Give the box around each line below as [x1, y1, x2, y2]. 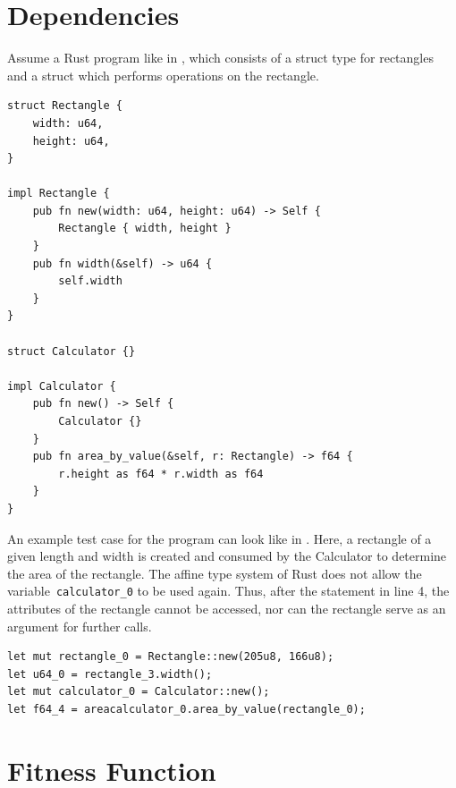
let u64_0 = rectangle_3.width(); [7, 667, 213, 681]
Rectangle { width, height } [58, 222, 232, 235]
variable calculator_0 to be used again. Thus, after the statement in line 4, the [7, 581, 450, 600]
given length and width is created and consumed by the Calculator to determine [7, 547, 447, 565]
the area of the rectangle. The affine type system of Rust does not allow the [7, 563, 422, 582]
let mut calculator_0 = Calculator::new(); [7, 685, 270, 699]
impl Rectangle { [7, 187, 110, 200]
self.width [58, 275, 122, 288]
